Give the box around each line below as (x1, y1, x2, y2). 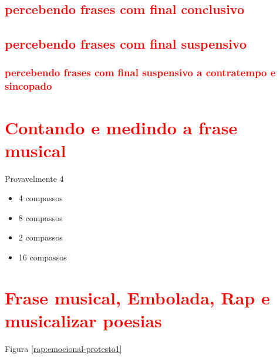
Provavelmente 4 (5, 172, 64, 184)
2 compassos (18, 231, 63, 243)
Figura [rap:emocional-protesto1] (5, 342, 122, 354)
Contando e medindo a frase (5, 115, 238, 139)
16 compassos (18, 251, 67, 263)
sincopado (5, 79, 52, 93)
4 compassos (18, 192, 63, 204)
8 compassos (18, 211, 63, 223)
